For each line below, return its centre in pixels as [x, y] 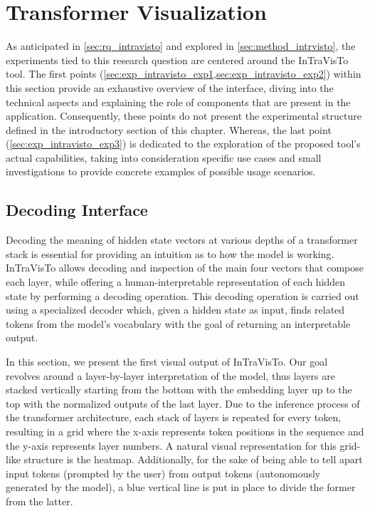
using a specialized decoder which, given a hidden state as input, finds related [175, 310]
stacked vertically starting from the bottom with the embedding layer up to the [179, 389]
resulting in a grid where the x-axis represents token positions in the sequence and [185, 431]
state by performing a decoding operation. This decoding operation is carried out [183, 295]
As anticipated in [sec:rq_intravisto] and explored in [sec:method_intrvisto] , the [181, 46]
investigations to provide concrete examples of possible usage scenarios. [161, 171]
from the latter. [39, 501]
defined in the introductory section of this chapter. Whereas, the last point [169, 129]
